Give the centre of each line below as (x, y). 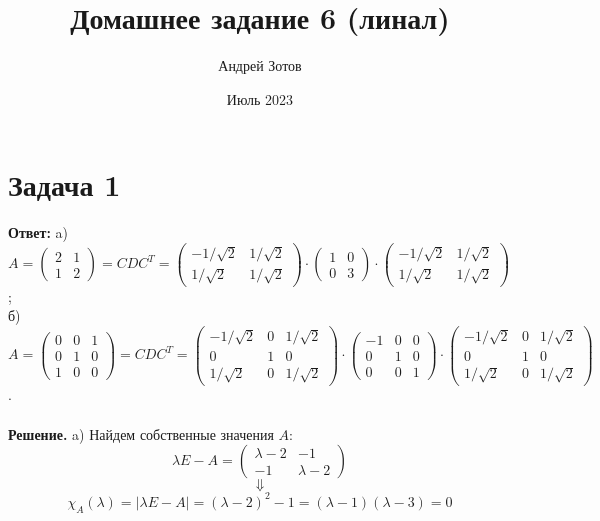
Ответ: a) (38, 232)
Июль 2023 (260, 98)
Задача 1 (64, 184)
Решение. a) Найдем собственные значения (141, 433)
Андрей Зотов (260, 65)
